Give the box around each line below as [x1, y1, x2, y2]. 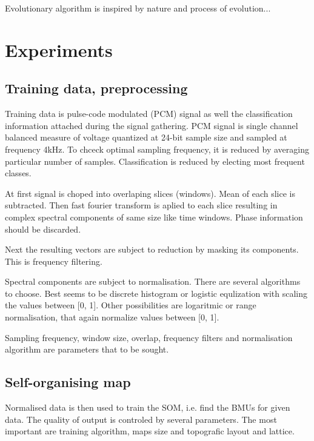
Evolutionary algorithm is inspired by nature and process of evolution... [5, 2, 271, 14]
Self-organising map [5, 373, 131, 391]
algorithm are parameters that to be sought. [5, 343, 169, 356]
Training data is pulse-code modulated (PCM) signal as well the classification [5, 107, 293, 120]
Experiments [5, 37, 113, 62]
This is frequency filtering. [5, 254, 102, 267]
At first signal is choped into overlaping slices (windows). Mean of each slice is [5, 187, 295, 199]
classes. [5, 167, 32, 179]
